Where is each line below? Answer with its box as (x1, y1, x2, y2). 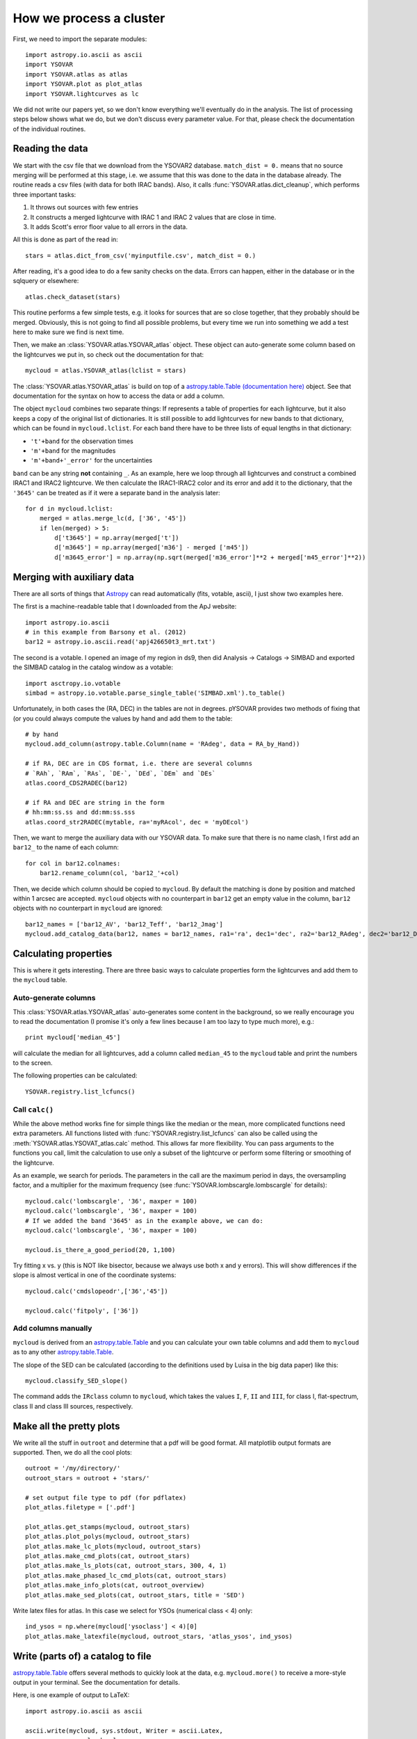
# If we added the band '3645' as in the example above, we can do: (25, 1217, 263, 1224)
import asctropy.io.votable (25, 679, 121, 687)
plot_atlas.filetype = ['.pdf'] (25, 1503, 136, 1511)
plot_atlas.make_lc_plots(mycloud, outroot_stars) (25, 1542, 202, 1550)
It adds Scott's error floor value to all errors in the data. (30, 223, 188, 231)
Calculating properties (13, 947, 113, 959)
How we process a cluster (13, 10, 165, 26)
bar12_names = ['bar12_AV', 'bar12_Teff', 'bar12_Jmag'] (25, 920, 224, 928)
